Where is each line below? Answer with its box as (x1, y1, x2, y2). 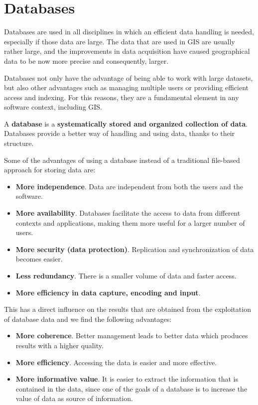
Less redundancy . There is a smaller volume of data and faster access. (15, 270, 237, 280)
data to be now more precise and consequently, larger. (4, 55, 169, 66)
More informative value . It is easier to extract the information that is (15, 374, 238, 384)
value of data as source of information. (15, 393, 133, 404)
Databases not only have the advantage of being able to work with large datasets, (4, 72, 253, 83)
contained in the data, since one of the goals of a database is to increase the (15, 383, 248, 394)
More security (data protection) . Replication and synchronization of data (15, 244, 254, 254)
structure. (4, 138, 34, 148)
